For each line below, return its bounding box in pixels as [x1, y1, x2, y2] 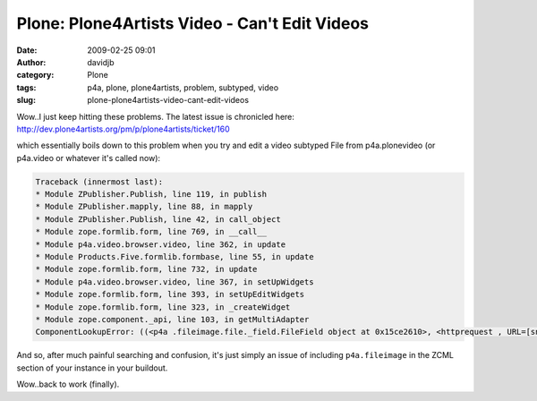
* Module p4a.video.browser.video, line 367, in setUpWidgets [35, 277, 314, 286]
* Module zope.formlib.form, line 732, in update [35, 264, 258, 275]
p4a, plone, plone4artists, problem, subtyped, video [87, 81, 279, 93]
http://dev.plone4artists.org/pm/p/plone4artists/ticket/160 [16, 124, 230, 134]
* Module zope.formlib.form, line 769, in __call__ [35, 226, 268, 237]
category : [16, 70, 55, 81]
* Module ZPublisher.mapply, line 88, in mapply [35, 201, 253, 212]
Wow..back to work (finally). [16, 379, 120, 389]
